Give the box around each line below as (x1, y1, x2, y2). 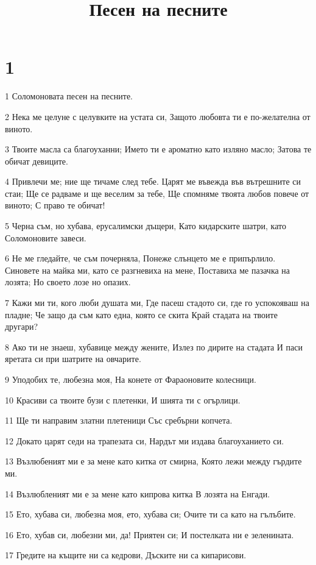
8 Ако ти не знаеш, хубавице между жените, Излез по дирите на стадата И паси (5, 340, 303, 353)
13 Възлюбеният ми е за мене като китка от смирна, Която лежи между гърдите (5, 455, 302, 467)
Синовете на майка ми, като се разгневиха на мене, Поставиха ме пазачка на (5, 263, 290, 276)
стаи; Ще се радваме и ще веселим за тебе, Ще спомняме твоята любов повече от (5, 187, 309, 199)
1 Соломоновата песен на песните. (5, 90, 133, 102)
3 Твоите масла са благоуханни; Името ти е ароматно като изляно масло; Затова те (5, 143, 312, 155)
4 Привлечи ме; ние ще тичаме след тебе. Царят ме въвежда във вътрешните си (5, 175, 301, 188)
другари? (5, 320, 38, 333)
